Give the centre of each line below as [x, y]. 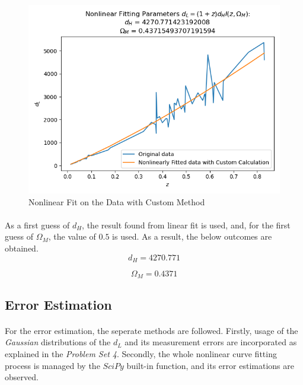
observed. [22, 377]
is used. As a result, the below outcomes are [192, 236]
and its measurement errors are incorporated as [211, 342]
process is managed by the [52, 365]
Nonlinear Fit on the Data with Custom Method [117, 201]
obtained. [22, 248]
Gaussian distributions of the [58, 342]
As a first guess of [37, 225]
